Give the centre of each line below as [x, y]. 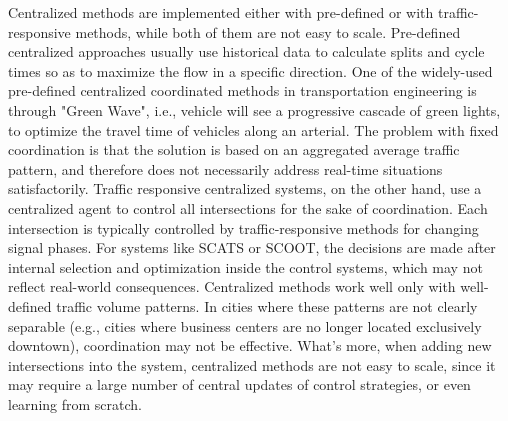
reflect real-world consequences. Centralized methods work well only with [232, 286]
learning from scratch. [75, 403]
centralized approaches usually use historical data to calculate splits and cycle [246, 51]
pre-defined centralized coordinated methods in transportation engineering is [242, 90]
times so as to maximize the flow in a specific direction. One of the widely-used [250, 70]
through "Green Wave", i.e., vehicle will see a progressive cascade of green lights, [254, 109]
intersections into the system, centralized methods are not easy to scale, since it [252, 364]
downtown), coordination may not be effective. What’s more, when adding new [250, 345]
